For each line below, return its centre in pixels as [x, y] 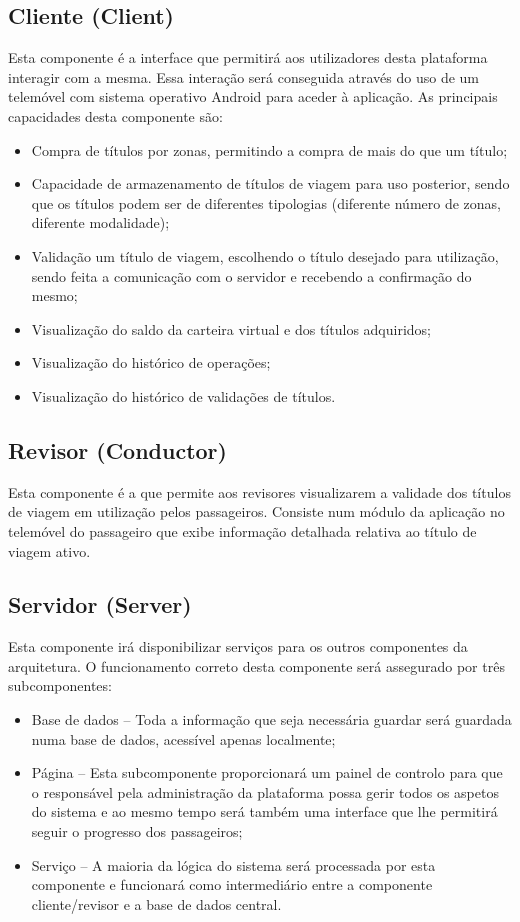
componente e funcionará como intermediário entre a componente [232, 884]
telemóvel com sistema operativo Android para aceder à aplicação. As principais [253, 96]
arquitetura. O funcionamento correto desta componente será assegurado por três [256, 665]
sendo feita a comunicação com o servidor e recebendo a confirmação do [251, 275]
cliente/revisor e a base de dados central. [156, 903]
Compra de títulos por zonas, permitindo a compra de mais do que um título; [269, 149]
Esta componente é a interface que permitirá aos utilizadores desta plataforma [248, 57]
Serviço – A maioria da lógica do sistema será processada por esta [233, 864]
